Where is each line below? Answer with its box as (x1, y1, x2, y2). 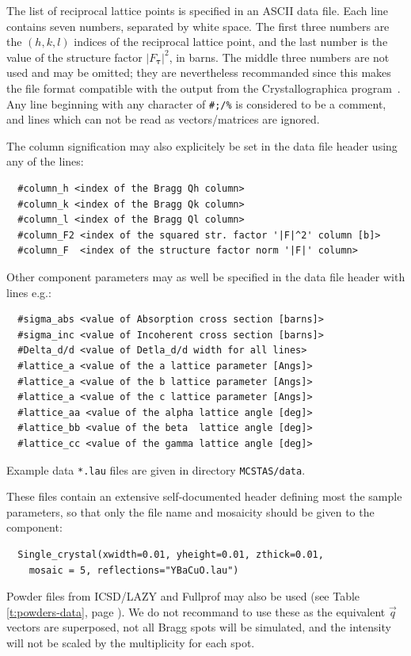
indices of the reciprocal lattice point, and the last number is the (74, 33, 388, 50)
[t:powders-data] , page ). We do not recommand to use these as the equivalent (6, 603, 386, 620)
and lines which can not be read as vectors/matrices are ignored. (6, 111, 320, 128)
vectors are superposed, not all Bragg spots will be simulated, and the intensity (6, 619, 391, 635)
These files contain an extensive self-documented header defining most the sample (6, 488, 402, 505)
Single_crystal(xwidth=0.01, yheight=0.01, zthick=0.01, (17, 548, 324, 560)
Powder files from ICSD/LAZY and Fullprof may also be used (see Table (6, 588, 360, 605)
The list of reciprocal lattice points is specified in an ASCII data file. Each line (6, 2, 389, 18)
